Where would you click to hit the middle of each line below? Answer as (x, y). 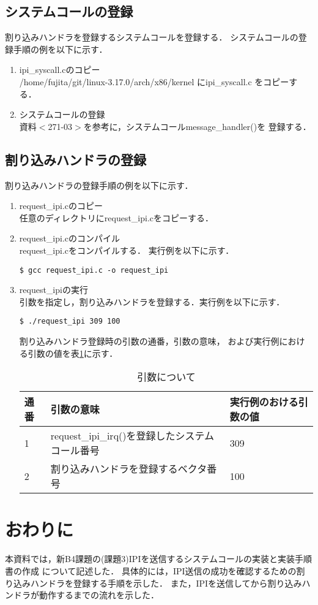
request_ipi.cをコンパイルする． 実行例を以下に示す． (127, 250)
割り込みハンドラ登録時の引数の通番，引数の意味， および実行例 (149, 341)
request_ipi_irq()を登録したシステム (132, 436)
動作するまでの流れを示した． (99, 595)
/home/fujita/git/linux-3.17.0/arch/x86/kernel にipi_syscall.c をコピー (154, 81)
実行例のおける (264, 402)
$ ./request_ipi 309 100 (70, 322)
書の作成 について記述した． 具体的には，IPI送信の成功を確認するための (151, 570)
